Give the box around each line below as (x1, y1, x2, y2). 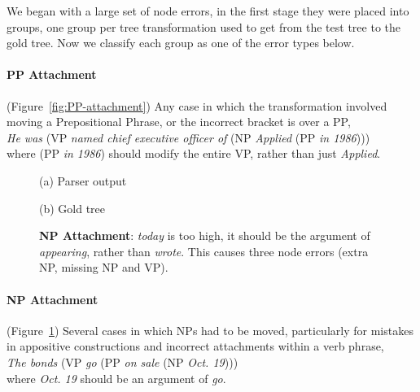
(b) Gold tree (39, 199, 106, 216)
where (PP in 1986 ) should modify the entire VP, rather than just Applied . (7, 145, 381, 162)
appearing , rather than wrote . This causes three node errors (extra (39, 242, 369, 259)
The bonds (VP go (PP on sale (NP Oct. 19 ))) (7, 353, 238, 370)
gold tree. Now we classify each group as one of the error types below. (7, 34, 355, 51)
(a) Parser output (39, 172, 127, 189)
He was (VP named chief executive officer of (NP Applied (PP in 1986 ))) (7, 128, 370, 146)
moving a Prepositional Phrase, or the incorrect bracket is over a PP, (7, 113, 351, 130)
